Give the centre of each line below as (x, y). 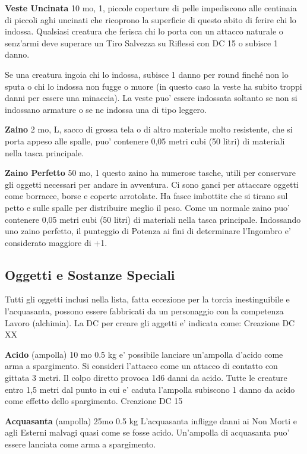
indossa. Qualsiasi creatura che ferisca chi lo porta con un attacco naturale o (144, 31)
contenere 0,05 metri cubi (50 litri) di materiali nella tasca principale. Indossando (153, 219)
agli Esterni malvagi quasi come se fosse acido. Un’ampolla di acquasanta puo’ (147, 432)
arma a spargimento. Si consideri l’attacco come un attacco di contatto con (141, 366)
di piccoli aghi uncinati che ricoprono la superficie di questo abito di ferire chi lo (151, 19)
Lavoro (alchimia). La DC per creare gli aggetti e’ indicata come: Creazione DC (150, 322)
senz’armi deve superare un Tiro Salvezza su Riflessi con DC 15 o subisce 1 (141, 42)
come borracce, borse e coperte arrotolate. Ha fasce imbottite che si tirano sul (146, 196)
